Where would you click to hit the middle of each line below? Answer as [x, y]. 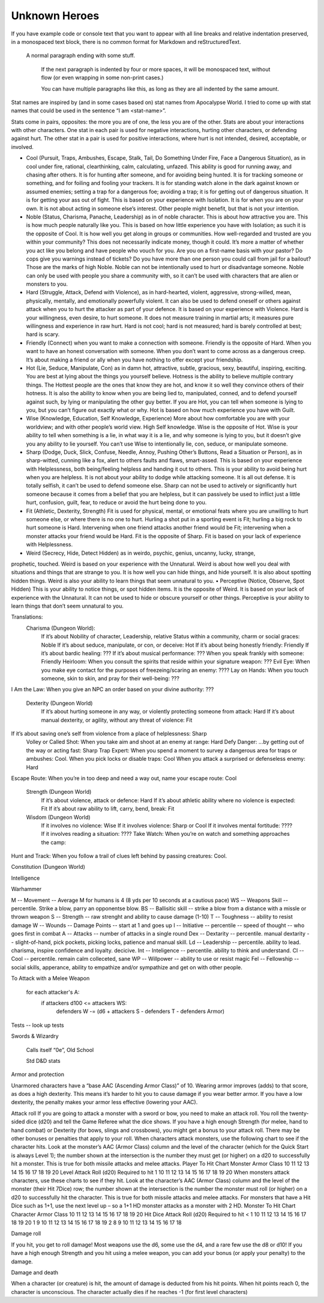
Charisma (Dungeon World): [61, 628]
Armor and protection [37, 1074]
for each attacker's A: [53, 992]
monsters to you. [47, 284]
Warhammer [26, 889]
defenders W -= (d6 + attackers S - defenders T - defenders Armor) [140, 1011]
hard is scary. [43, 334]
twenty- [299, 1113]
